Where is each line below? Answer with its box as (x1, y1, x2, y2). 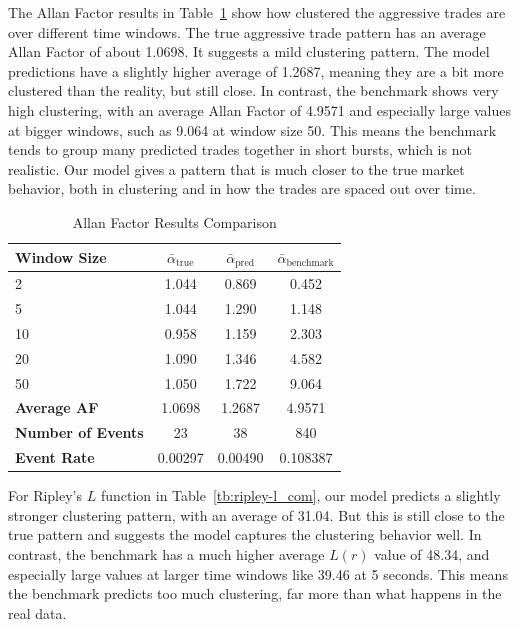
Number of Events (15, 422, 144, 443)
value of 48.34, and (374, 544, 490, 565)
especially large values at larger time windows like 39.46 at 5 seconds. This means (8, 563, 508, 584)
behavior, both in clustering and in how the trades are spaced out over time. (8, 178, 476, 199)
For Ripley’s (8, 485, 83, 506)
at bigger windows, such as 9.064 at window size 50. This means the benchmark (8, 119, 497, 140)
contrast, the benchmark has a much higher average (8, 544, 325, 565)
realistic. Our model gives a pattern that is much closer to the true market (8, 158, 465, 179)
